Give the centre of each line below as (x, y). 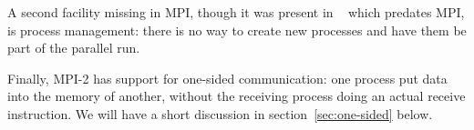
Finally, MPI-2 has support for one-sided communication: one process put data (227, 78)
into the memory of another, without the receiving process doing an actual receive (237, 96)
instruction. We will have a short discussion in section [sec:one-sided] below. (220, 113)
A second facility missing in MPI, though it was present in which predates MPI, (236, 12)
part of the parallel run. (74, 48)
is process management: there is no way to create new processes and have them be (237, 30)
